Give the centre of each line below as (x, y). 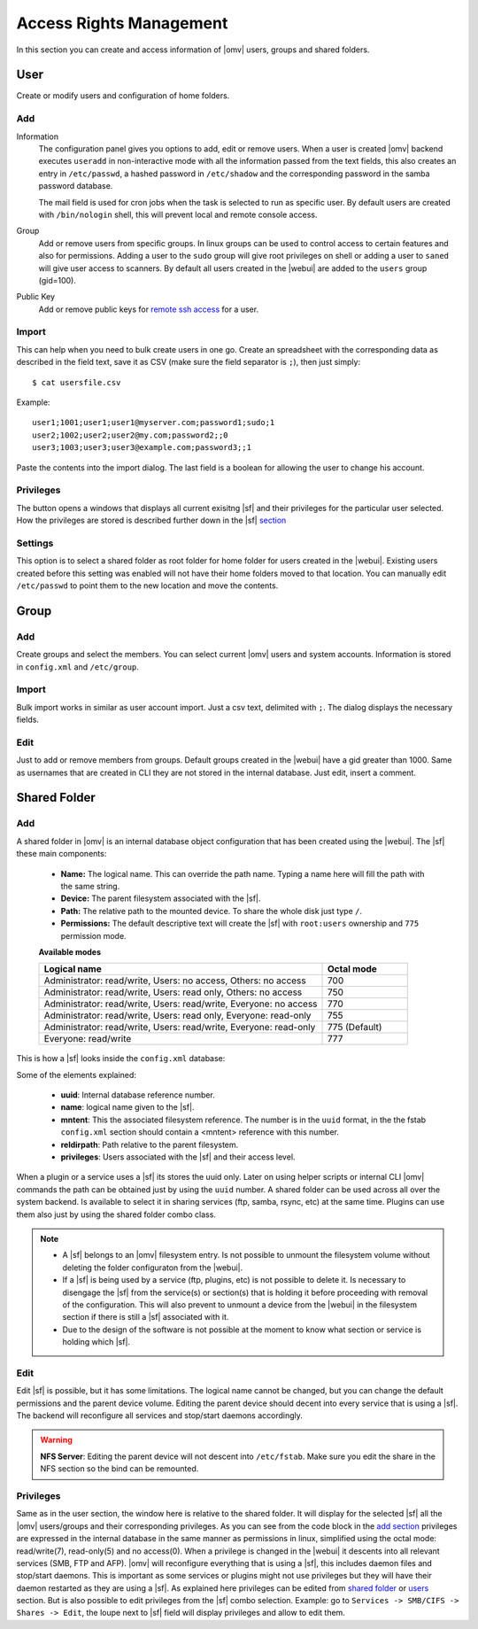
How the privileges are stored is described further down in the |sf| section (151, 520)
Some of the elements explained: (77, 1074)
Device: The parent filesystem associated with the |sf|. (161, 898)
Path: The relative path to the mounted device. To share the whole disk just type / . (212, 911)
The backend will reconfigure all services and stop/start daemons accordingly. (159, 1416)
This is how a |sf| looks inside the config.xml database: (121, 1059)
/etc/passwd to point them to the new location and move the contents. (147, 586)
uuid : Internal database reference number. (138, 1095)
